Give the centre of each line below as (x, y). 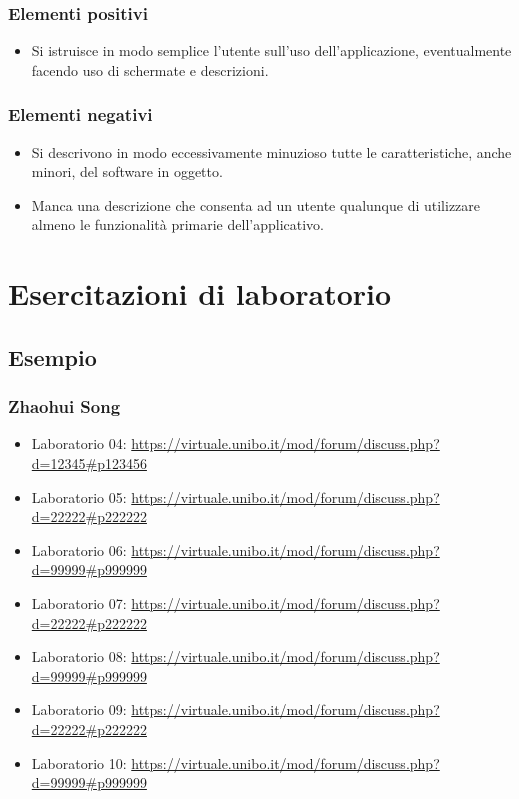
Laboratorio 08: (79, 656)
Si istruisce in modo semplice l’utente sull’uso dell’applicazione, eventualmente (271, 50)
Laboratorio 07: (79, 602)
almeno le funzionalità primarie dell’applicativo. (177, 224)
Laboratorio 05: (79, 496)
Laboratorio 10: (79, 762)
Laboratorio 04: (79, 443)
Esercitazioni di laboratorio (200, 293)
